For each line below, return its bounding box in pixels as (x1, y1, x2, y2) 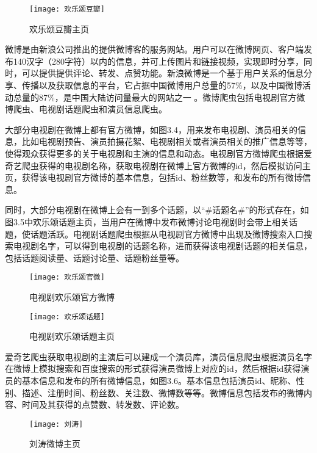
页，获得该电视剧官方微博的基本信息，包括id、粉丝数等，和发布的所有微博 (5, 171, 302, 184)
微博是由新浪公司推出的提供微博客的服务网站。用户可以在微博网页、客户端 (5, 43, 304, 56)
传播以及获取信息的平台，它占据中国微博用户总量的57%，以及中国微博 (21, 79, 302, 92)
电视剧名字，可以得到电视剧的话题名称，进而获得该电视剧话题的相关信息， (13, 239, 312, 252)
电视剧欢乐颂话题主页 (29, 330, 115, 342)
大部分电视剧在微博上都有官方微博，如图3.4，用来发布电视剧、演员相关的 (5, 123, 297, 136)
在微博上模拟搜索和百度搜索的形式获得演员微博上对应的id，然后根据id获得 (5, 362, 301, 375)
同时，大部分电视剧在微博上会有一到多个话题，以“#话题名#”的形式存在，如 (5, 203, 309, 216)
